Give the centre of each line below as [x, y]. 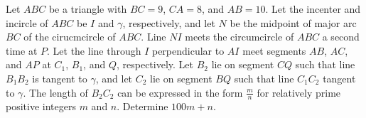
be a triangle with [88, 9]
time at [22, 50]
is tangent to [60, 78]
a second [341, 37]
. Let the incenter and [313, 9]
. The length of [55, 92]
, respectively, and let [169, 22]
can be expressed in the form [180, 92]
